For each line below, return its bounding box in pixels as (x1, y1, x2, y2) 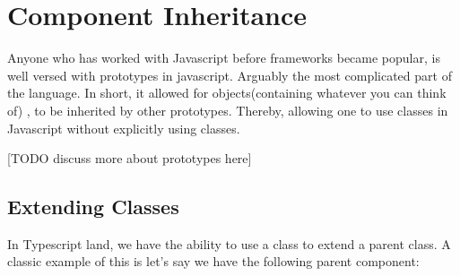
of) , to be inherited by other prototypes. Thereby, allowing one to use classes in (7, 100, 448, 119)
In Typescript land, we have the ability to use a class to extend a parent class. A (7, 234, 451, 253)
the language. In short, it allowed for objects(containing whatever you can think (7, 83, 447, 102)
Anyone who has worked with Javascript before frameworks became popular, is (7, 48, 440, 67)
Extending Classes (7, 193, 179, 220)
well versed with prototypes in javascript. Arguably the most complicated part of (7, 65, 452, 84)
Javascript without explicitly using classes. (7, 118, 240, 137)
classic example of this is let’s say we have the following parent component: (7, 252, 420, 271)
